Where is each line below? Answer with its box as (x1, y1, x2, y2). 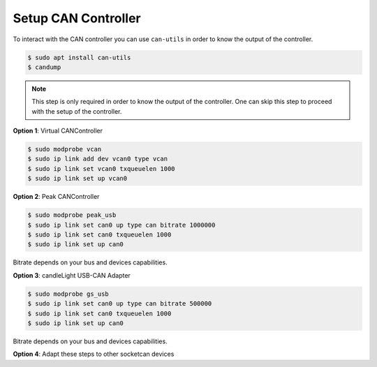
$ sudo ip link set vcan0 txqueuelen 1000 (27, 165, 175, 172)
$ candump (27, 63, 61, 71)
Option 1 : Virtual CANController (13, 126, 103, 135)
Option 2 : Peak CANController (13, 193, 100, 201)
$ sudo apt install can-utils (27, 53, 131, 61)
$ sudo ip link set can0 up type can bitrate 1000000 (27, 220, 216, 229)
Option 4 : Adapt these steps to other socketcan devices (13, 350, 175, 359)
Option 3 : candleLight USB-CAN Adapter (13, 271, 131, 279)
